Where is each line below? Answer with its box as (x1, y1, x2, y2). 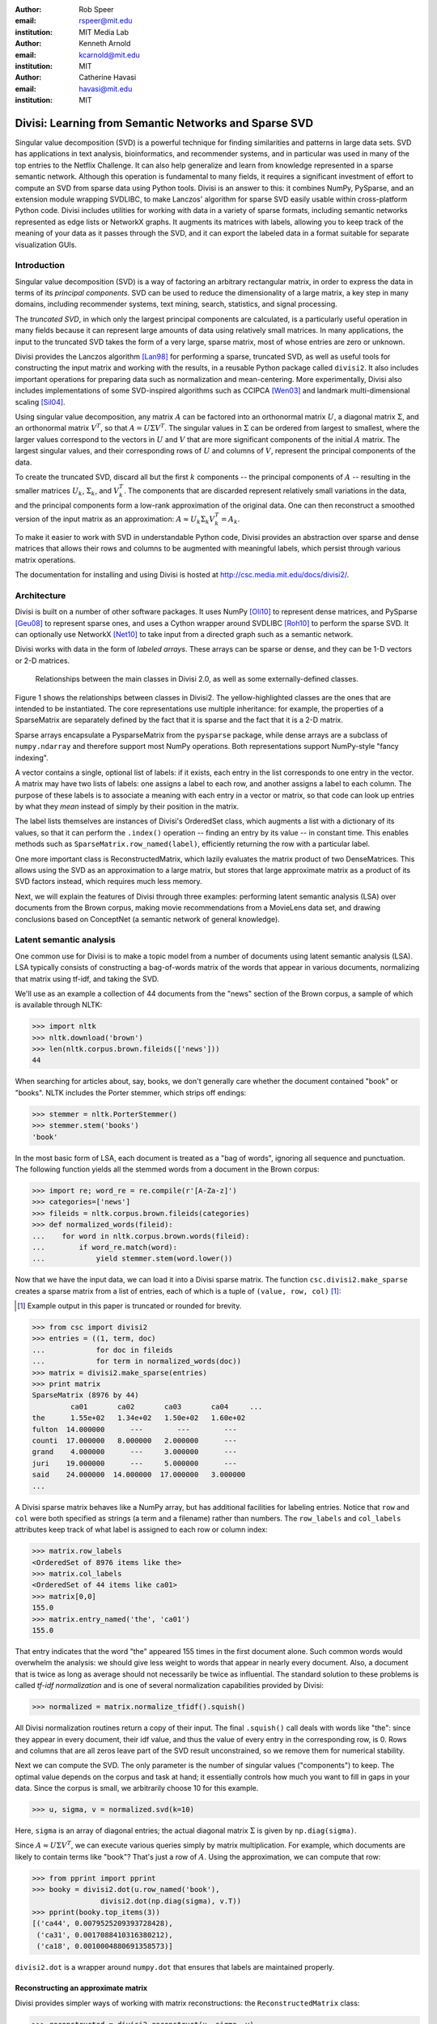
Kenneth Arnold (78, 39, 131, 49)
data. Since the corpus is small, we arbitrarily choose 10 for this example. (15, 1784, 259, 1793)
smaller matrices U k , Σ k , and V (15, 486, 120, 497)
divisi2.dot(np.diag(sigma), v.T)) (100, 1896, 242, 1906)
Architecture (15, 589, 66, 601)
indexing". (15, 753, 49, 763)
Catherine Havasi (78, 73, 137, 83)
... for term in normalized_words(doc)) (32, 1357, 242, 1366)
